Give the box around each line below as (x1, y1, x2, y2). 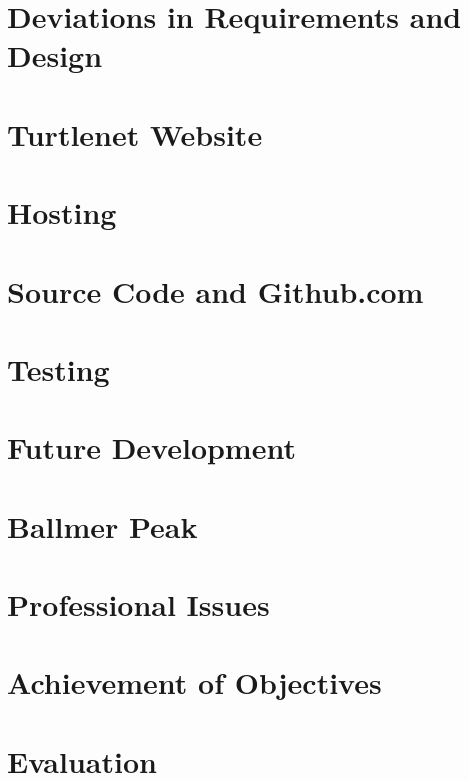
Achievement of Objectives (7, 662, 382, 703)
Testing (7, 348, 110, 389)
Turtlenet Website (7, 113, 263, 154)
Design (7, 35, 103, 76)
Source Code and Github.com (7, 270, 424, 311)
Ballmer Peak (7, 505, 198, 546)
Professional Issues (7, 584, 270, 624)
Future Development (7, 427, 296, 468)
